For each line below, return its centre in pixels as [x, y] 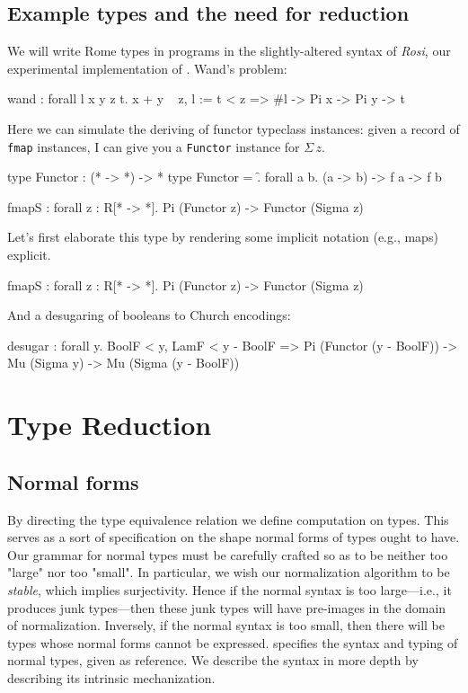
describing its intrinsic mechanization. [111, 677]
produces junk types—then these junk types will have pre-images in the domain [227, 607]
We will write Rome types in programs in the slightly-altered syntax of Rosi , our [229, 51]
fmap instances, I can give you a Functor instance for [154, 146]
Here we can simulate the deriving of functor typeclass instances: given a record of [234, 128]
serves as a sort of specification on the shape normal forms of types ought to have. [234, 537]
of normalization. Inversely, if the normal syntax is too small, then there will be [226, 625]
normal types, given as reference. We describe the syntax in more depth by [213, 660]
